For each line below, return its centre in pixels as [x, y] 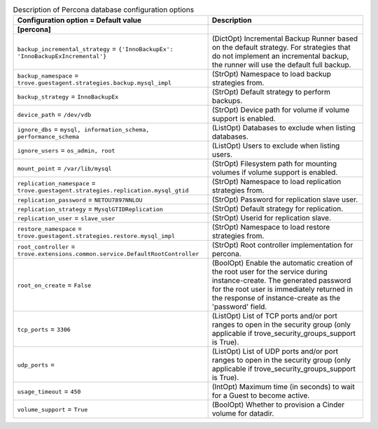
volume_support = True [52, 409]
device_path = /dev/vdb [54, 114]
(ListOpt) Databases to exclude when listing [284, 128]
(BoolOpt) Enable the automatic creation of [282, 263]
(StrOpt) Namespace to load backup [272, 74]
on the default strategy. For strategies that [281, 48]
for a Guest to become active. [261, 395]
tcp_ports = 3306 [44, 329]
